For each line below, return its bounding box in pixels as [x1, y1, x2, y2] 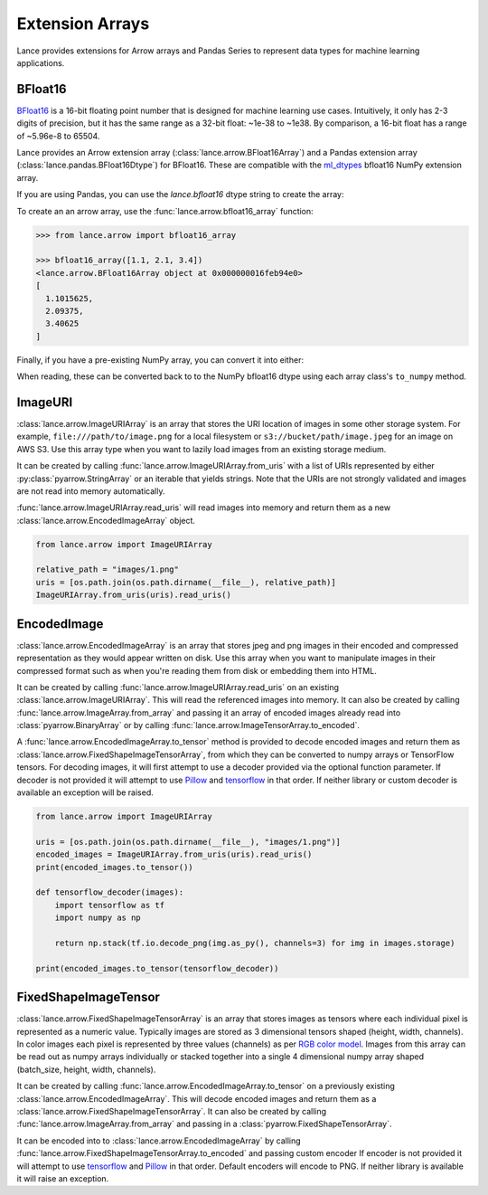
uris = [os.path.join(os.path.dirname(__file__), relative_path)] [35, 577, 336, 587]
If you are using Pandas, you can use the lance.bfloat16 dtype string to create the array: [16, 189, 344, 200]
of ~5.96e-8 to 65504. [16, 130, 100, 141]
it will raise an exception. [16, 1172, 109, 1184]
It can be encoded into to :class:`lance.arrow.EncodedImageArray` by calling [16, 1135, 302, 1146]
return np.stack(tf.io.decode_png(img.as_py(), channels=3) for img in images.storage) [54, 937, 455, 948]
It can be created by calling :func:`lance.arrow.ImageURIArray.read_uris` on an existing [16, 681, 339, 692]
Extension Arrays [16, 14, 150, 33]
